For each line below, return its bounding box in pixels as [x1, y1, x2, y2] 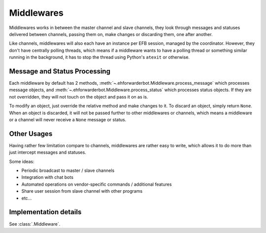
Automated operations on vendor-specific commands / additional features [21, 181, 172, 187]
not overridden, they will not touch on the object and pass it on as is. [9, 94, 148, 100]
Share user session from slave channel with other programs [21, 188, 143, 194]
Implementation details [9, 208, 82, 216]
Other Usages [9, 130, 53, 138]
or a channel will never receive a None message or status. [9, 116, 127, 123]
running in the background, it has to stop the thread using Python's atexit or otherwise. [9, 54, 190, 60]
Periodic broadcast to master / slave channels [21, 167, 115, 173]
